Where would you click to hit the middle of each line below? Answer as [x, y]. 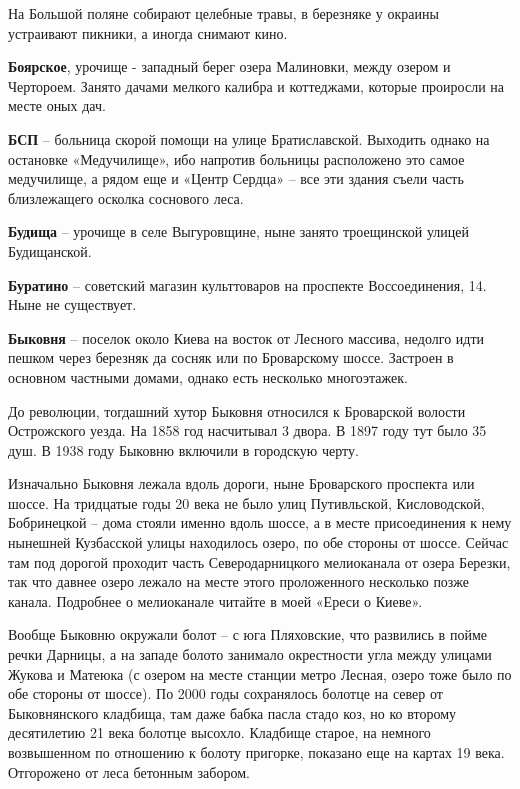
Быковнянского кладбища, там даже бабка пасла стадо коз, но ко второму [232, 712]
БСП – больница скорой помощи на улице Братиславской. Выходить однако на [249, 138]
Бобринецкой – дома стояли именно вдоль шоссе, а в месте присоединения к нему [260, 522]
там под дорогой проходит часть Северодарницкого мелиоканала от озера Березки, [259, 561]
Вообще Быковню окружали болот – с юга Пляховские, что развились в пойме [247, 634]
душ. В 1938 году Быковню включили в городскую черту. [183, 449]
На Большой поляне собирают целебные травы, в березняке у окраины [223, 13]
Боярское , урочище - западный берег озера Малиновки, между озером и [229, 66]
